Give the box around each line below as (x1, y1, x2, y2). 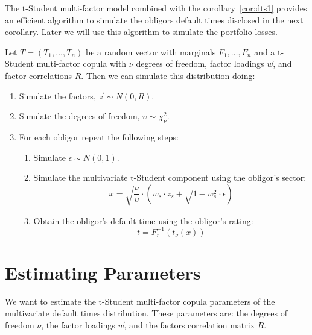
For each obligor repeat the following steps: (19, 130, 179, 143)
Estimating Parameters (5, 260, 201, 284)
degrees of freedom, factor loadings (136, 57, 264, 70)
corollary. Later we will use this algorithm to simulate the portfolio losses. (5, 25, 278, 38)
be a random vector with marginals (85, 45, 216, 58)
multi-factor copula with (36, 57, 127, 70)
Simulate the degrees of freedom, (19, 110, 140, 122)
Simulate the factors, (19, 89, 96, 102)
